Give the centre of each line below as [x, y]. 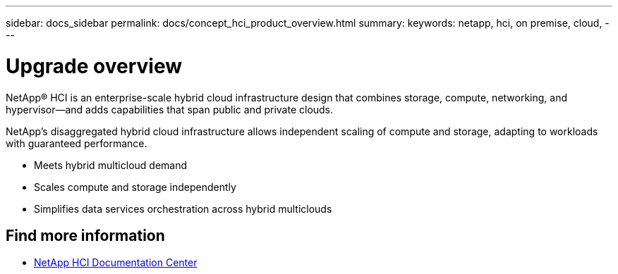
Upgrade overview [94, 66]
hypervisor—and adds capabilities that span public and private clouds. [170, 109]
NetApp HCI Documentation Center [116, 263]
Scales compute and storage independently [135, 187]
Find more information [85, 235]
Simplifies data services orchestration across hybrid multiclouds [183, 208]
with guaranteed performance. [77, 143]
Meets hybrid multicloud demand [111, 165]
